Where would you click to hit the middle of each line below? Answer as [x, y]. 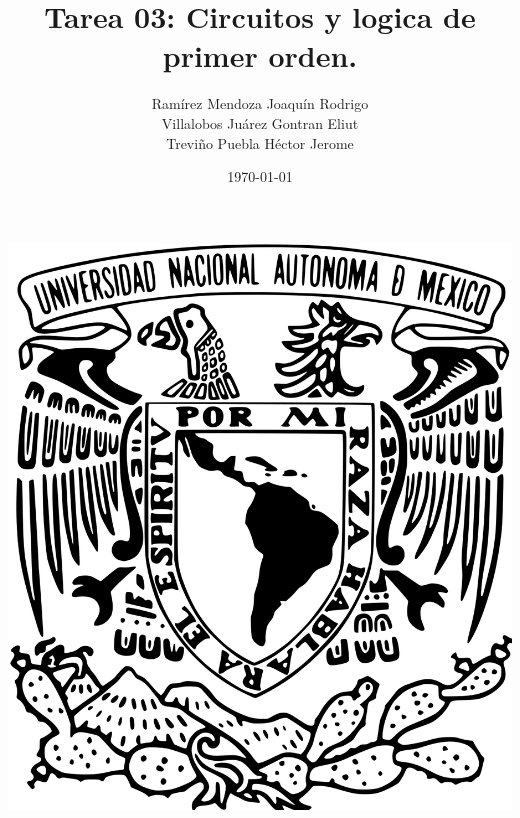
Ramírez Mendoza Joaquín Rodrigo [260, 103]
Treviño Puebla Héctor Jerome [260, 142]
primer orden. [260, 55]
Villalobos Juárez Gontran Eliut [260, 122]
